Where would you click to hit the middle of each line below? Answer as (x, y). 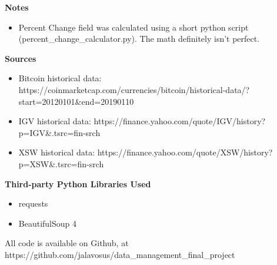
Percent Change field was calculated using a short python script (134, 27)
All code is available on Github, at (67, 243)
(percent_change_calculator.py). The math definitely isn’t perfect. (139, 39)
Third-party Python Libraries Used (78, 183)
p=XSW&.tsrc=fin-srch (61, 163)
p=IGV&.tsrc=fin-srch (59, 132)
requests (33, 203)
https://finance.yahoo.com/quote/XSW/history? (185, 152)
